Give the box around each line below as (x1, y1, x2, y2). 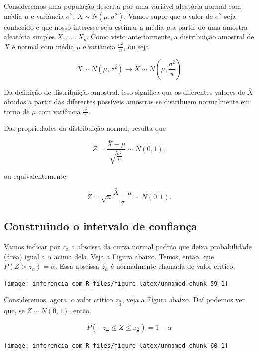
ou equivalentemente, (4, 170, 68, 181)
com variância (38, 106, 81, 116)
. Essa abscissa (55, 261, 100, 271)
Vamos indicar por (4, 241, 60, 251)
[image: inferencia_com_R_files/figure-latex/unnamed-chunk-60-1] (4, 342, 229, 349)
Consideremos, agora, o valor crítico (4, 294, 113, 305)
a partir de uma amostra (172, 21, 248, 32)
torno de (4, 106, 30, 116)
